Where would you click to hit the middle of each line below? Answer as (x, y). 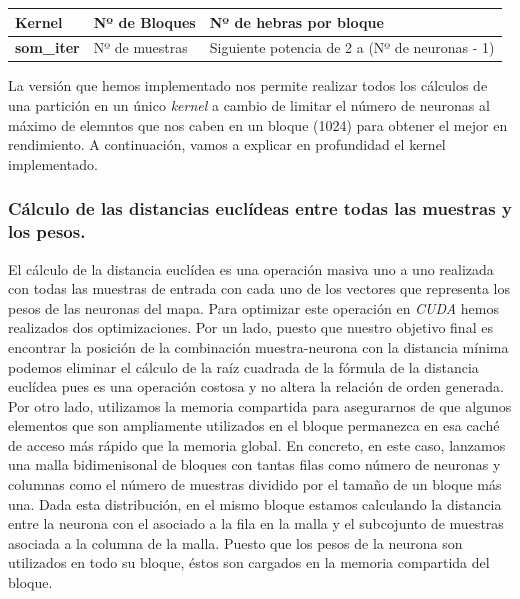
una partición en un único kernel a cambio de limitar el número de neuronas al (249, 105)
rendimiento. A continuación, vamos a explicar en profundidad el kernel (227, 144)
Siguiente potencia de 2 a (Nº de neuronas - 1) (352, 47)
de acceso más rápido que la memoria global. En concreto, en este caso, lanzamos (257, 444)
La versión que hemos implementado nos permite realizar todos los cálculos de (248, 85)
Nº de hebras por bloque (296, 21)
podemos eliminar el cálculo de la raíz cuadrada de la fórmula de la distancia (243, 366)
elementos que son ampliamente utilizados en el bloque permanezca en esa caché (254, 425)
